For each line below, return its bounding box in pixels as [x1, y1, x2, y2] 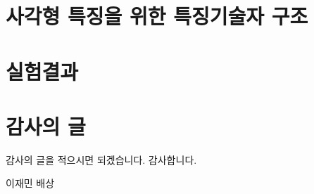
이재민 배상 [6, 176, 55, 190]
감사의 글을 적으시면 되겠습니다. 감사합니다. [6, 152, 197, 167]
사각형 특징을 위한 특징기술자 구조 [6, 1, 308, 30]
